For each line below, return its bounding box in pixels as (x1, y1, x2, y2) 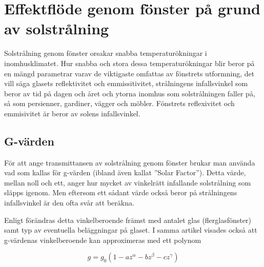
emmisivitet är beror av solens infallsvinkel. (4, 108, 140, 118)
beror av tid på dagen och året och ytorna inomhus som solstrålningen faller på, (4, 88, 255, 98)
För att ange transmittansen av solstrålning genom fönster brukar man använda (4, 157, 255, 168)
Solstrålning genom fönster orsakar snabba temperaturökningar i (4, 48, 207, 58)
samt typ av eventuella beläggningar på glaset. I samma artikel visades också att (4, 224, 257, 235)
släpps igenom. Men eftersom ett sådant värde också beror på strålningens (4, 187, 237, 198)
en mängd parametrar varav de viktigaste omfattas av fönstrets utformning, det (4, 68, 255, 78)
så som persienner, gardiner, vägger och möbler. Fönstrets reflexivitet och (4, 98, 235, 109)
